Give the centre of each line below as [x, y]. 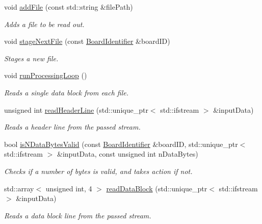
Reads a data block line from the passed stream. [78, 215]
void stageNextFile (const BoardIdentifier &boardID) [87, 41]
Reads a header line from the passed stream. [72, 127]
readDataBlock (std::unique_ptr [157, 188]
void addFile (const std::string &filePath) [69, 7]
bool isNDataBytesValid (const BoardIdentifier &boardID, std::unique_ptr [121, 144]
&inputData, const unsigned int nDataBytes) [128, 154]
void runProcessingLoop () [46, 75]
